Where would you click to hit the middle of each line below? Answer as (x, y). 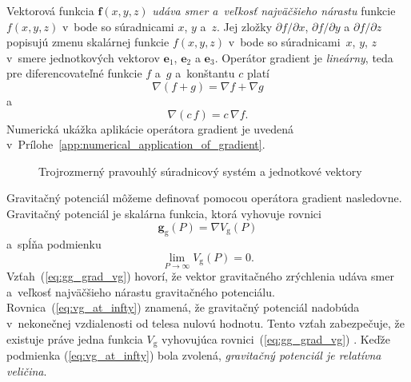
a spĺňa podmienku (54, 244)
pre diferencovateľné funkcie (74, 73)
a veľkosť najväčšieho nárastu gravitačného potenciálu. (141, 291)
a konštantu (205, 73)
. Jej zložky (245, 26)
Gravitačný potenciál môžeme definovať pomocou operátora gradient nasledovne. (204, 198)
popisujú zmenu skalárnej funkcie (88, 42)
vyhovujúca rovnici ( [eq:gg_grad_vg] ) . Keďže (276, 338)
